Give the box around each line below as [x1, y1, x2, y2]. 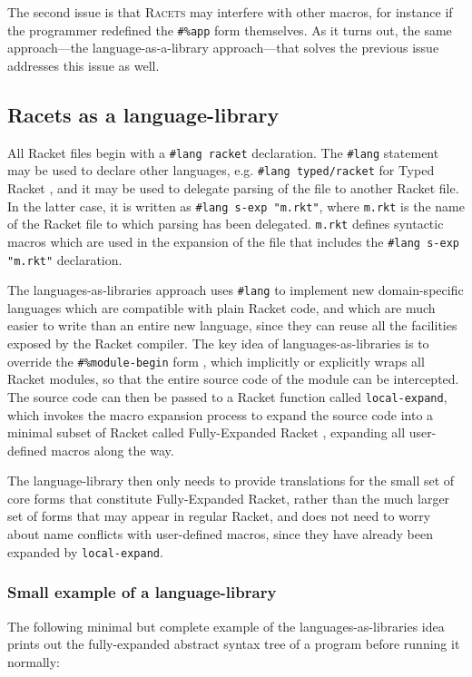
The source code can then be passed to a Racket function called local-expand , [7, 387, 447, 406]
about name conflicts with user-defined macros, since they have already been [7, 525, 434, 544]
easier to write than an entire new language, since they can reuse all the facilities [7, 316, 457, 335]
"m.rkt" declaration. [7, 250, 123, 269]
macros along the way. [51, 440, 174, 459]
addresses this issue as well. [7, 55, 160, 74]
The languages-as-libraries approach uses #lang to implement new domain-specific [7, 280, 464, 299]
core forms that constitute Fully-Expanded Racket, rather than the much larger [7, 488, 450, 507]
